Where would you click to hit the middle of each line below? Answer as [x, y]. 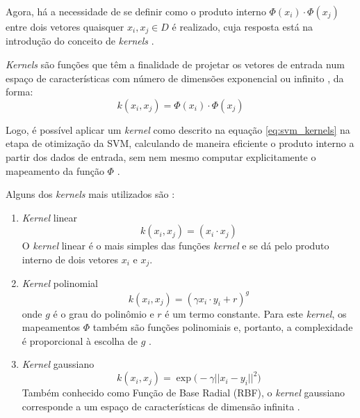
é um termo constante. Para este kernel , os [256, 313]
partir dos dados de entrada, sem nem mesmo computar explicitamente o [161, 157]
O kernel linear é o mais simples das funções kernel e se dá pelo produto [175, 246]
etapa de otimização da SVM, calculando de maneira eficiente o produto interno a [180, 143]
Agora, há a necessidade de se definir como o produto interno [136, 11]
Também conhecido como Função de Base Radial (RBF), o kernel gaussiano [183, 393]
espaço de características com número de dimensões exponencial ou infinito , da [175, 78]
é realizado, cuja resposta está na [243, 26]
